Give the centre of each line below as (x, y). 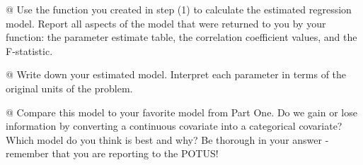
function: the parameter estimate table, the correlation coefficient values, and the (181, 37)
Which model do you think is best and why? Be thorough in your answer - (167, 139)
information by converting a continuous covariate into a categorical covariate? (174, 126)
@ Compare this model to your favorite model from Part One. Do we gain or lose (181, 112)
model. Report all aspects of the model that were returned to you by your (166, 23)
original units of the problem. (69, 88)
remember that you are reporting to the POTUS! (112, 153)
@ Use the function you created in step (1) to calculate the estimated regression (179, 9)
